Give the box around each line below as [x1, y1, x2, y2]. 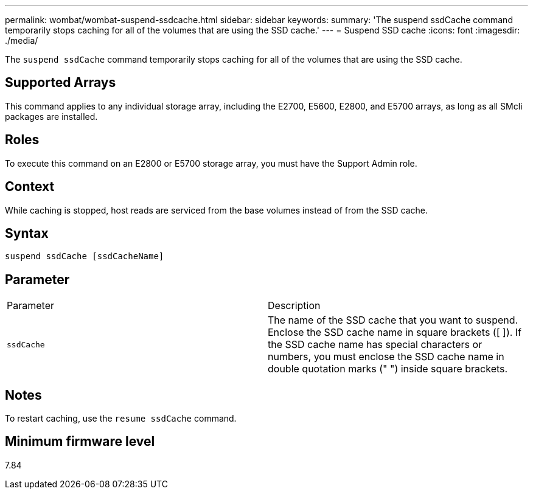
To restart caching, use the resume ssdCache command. [5, 413, 237, 424]
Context [5, 179, 55, 195]
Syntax [5, 225, 49, 241]
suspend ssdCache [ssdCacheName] [5, 251, 164, 262]
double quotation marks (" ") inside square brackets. [268, 363, 508, 375]
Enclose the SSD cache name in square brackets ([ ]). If [268, 326, 522, 339]
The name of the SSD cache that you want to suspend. [268, 314, 518, 327]
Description [268, 299, 321, 312]
